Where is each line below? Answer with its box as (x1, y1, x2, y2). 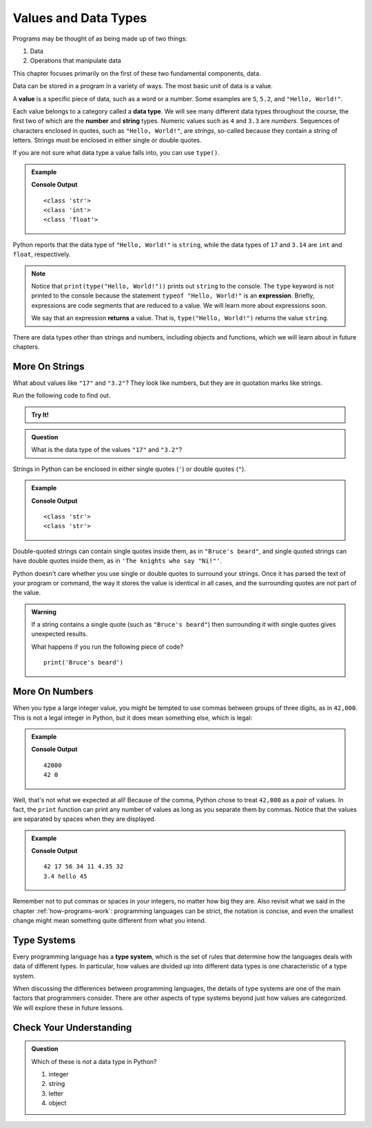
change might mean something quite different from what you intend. (12, 917, 207, 925)
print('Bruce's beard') (43, 658, 124, 667)
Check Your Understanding (12, 1021, 132, 1033)
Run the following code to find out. (12, 391, 111, 399)
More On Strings (12, 360, 85, 372)
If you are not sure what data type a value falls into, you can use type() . (12, 149, 220, 157)
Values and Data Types (12, 10, 147, 25)
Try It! (31, 410, 50, 419)
